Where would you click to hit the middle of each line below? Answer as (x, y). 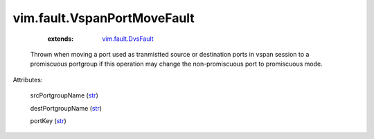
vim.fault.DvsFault (128, 39)
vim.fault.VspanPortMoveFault (104, 18)
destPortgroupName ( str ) (66, 108)
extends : (61, 39)
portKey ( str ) (48, 120)
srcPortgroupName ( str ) (64, 95)
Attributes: (28, 80)
